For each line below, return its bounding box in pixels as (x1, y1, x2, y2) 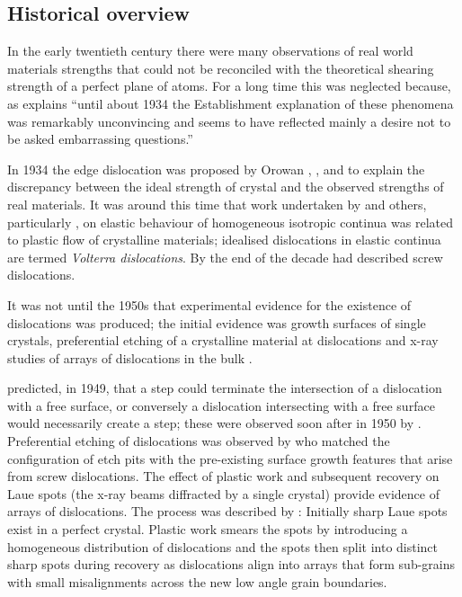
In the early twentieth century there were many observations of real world (7, 41, 413, 60)
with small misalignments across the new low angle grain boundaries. (7, 572, 387, 591)
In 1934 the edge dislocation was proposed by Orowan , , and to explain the (7, 159, 425, 178)
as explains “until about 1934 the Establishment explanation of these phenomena (7, 94, 454, 112)
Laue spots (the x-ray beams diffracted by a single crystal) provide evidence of (7, 484, 440, 503)
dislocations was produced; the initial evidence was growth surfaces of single (7, 313, 426, 332)
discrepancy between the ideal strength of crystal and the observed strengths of (7, 177, 444, 196)
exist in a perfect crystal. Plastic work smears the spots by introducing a (7, 520, 408, 539)
